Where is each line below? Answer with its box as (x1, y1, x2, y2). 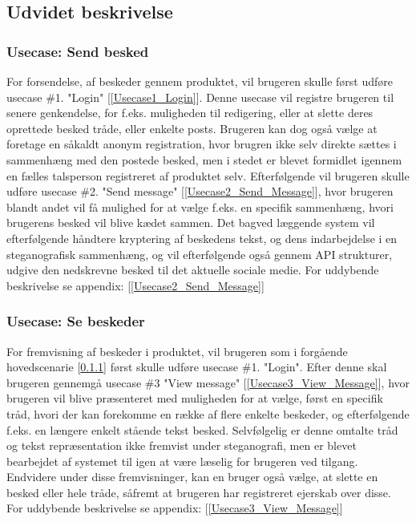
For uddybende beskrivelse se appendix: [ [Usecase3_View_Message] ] (6, 500, 343, 516)
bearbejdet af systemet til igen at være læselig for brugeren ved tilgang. (6, 452, 358, 469)
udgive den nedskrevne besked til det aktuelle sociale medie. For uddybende (6, 261, 379, 278)
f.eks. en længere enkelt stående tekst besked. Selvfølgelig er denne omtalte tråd (6, 421, 398, 438)
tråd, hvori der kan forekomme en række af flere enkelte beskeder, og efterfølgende (6, 405, 410, 422)
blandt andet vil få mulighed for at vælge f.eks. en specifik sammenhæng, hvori (6, 198, 394, 215)
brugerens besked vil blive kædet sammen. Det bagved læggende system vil (6, 214, 375, 231)
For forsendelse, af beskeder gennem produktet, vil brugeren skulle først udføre (6, 73, 393, 89)
